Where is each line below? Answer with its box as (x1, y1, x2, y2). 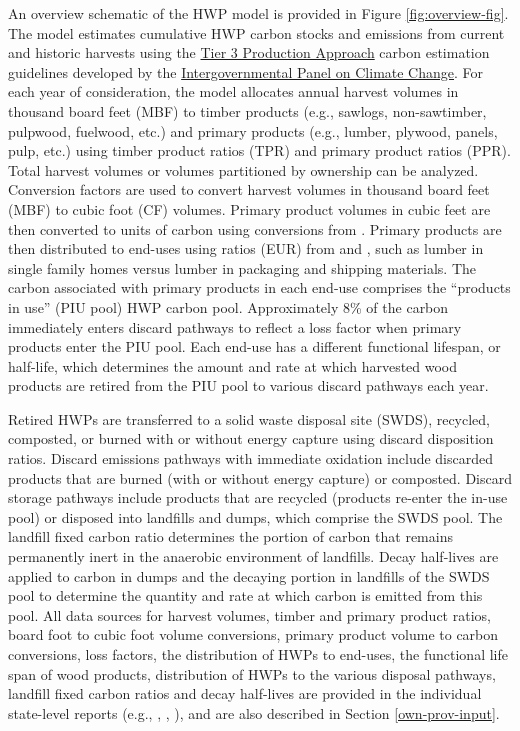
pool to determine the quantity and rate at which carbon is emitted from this (8, 585, 483, 606)
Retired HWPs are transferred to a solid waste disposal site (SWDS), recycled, (8, 408, 491, 429)
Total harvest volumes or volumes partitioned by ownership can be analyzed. (8, 159, 479, 180)
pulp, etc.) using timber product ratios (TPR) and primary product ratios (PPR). (8, 140, 511, 161)
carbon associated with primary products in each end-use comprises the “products (8, 277, 511, 298)
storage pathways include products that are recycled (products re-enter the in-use (8, 487, 508, 508)
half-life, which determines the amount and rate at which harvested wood (8, 355, 458, 376)
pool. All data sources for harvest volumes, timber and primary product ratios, (8, 604, 491, 625)
